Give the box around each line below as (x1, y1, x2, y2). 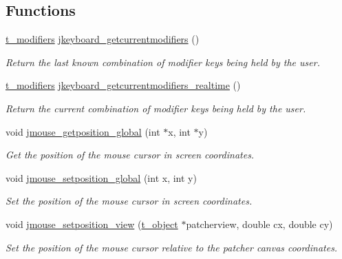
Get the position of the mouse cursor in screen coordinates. (6, 147, 255, 162)
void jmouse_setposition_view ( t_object (6, 216, 178, 231)
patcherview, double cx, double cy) (186, 216, 333, 231)
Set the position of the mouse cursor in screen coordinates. (6, 194, 253, 208)
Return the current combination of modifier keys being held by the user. (6, 101, 306, 115)
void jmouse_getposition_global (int (6, 124, 160, 138)
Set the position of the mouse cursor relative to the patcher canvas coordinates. (6, 240, 338, 254)
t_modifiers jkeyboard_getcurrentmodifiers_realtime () (6, 78, 241, 92)
